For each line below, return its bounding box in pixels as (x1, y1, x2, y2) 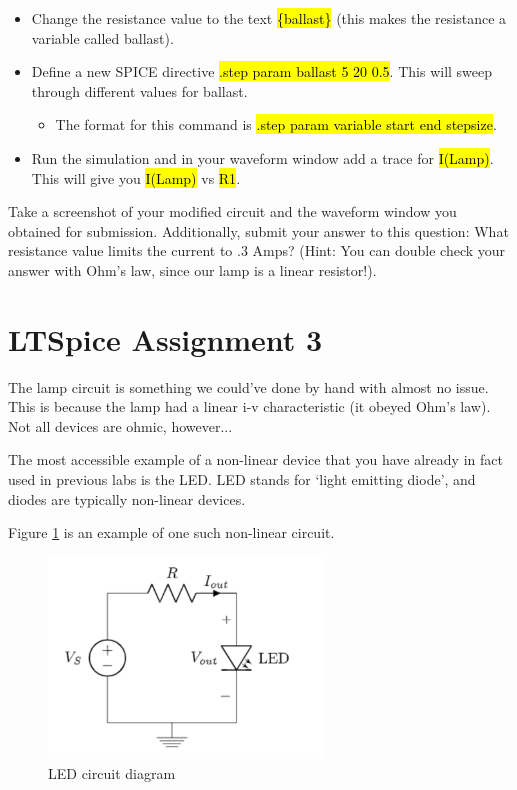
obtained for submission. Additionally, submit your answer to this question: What (8, 220, 509, 241)
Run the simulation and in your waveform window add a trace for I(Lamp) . (31, 147, 494, 168)
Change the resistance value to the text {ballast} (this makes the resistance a (31, 8, 507, 28)
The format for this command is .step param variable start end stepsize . (55, 114, 497, 135)
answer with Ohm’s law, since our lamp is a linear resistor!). (8, 259, 377, 280)
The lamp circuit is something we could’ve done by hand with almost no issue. (8, 376, 489, 397)
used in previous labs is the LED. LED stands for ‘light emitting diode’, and (8, 469, 476, 490)
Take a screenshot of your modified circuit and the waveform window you (8, 201, 457, 222)
